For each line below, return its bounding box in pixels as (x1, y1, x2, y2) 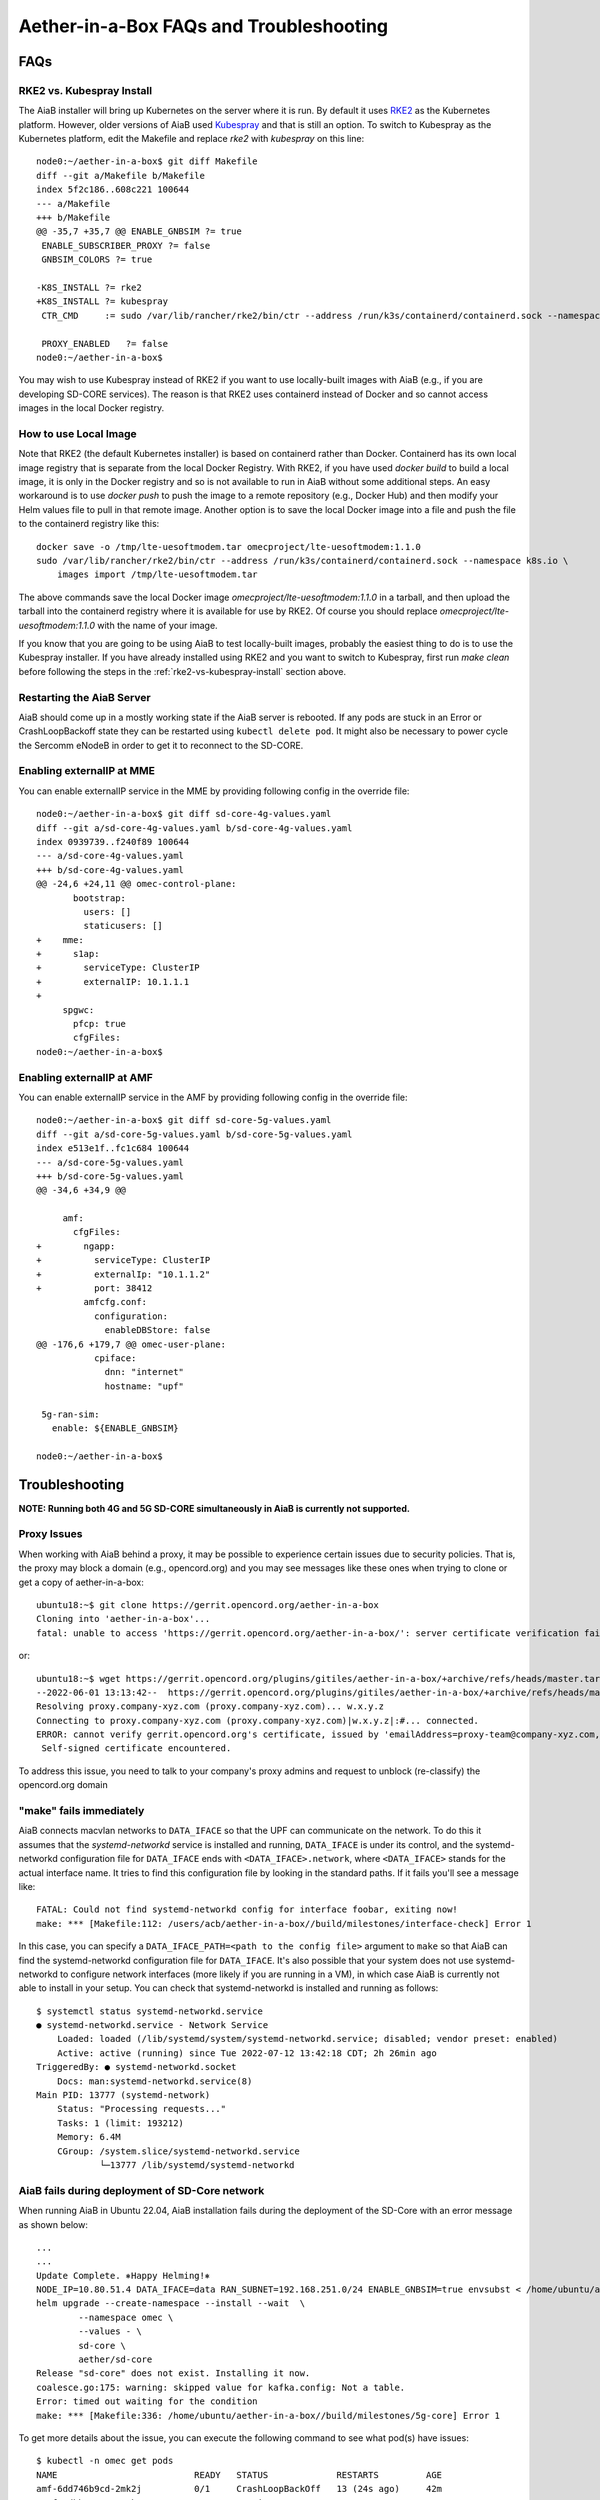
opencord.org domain (18, 1779, 109, 1791)
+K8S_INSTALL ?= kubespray (36, 296, 169, 307)
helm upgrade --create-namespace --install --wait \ (36, 2298, 305, 2309)
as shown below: (18, 2218, 89, 2230)
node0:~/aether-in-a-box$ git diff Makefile (36, 156, 259, 167)
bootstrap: (73, 892, 127, 904)
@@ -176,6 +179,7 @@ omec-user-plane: (36, 1338, 227, 1350)
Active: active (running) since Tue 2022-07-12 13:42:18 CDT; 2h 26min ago (56, 2047, 437, 2059)
